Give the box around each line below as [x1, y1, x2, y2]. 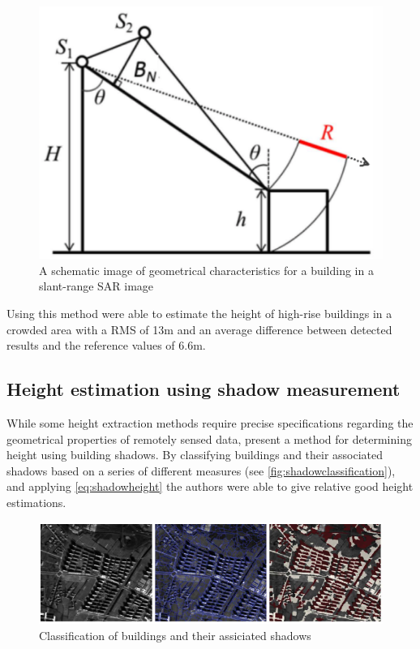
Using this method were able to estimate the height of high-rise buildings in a [6, 305, 392, 321]
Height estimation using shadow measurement [6, 376, 401, 402]
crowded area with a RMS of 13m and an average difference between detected [6, 320, 392, 337]
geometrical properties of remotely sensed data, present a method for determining [6, 430, 412, 447]
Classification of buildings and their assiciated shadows [39, 626, 311, 643]
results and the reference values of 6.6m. [6, 337, 206, 354]
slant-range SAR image [39, 277, 154, 294]
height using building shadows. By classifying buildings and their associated [6, 446, 384, 463]
